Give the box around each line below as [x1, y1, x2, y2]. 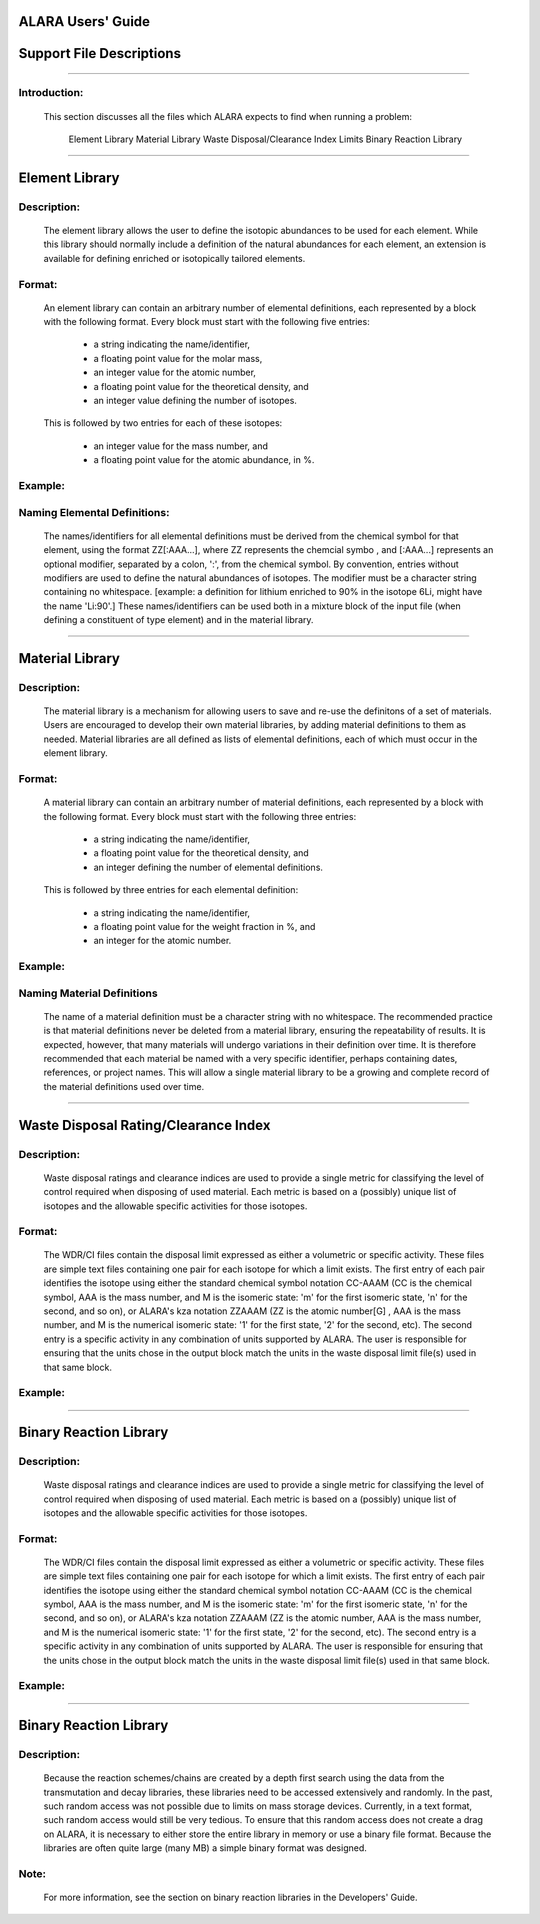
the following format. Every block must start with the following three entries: [43, 810, 357, 822]
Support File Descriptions [18, 45, 182, 62]
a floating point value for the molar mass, [93, 352, 263, 364]
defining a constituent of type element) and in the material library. [43, 614, 314, 626]
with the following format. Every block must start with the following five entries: [43, 316, 370, 328]
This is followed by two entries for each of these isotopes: [43, 417, 283, 429]
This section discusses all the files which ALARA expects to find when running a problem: [43, 110, 412, 122]
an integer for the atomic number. [93, 935, 232, 947]
